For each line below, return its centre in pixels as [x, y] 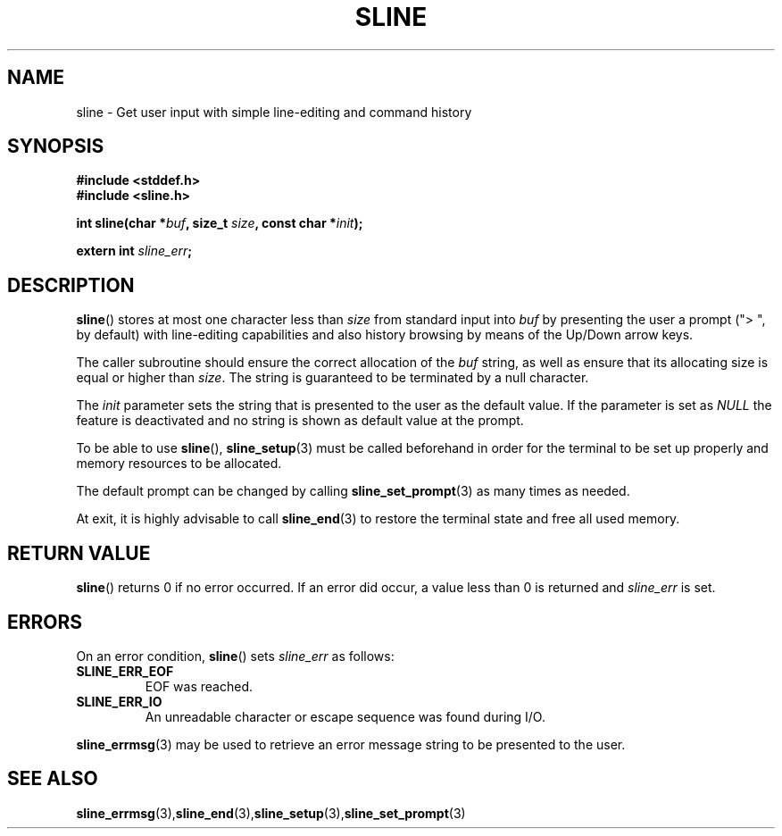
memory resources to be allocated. [179, 464]
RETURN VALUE [79, 553]
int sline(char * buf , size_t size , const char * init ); [220, 223]
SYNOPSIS [56, 146]
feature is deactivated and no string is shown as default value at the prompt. [300, 421]
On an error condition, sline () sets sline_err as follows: [235, 656]
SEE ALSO [53, 779]
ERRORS [45, 622]
